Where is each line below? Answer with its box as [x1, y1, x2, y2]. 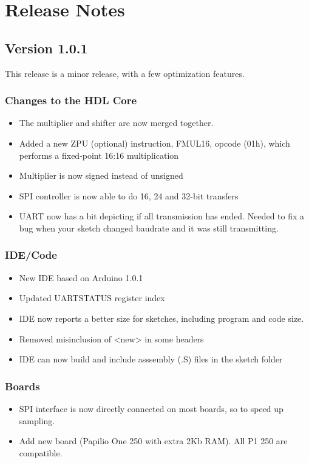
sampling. [19, 414, 55, 427]
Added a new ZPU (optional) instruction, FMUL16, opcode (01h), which [19, 136, 290, 149]
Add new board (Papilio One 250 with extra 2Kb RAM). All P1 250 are [19, 435, 288, 447]
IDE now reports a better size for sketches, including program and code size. [19, 311, 304, 324]
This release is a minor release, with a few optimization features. [5, 67, 245, 79]
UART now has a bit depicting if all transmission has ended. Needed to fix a [19, 210, 305, 222]
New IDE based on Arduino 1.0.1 [19, 271, 143, 284]
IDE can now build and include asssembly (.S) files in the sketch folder [19, 353, 283, 365]
